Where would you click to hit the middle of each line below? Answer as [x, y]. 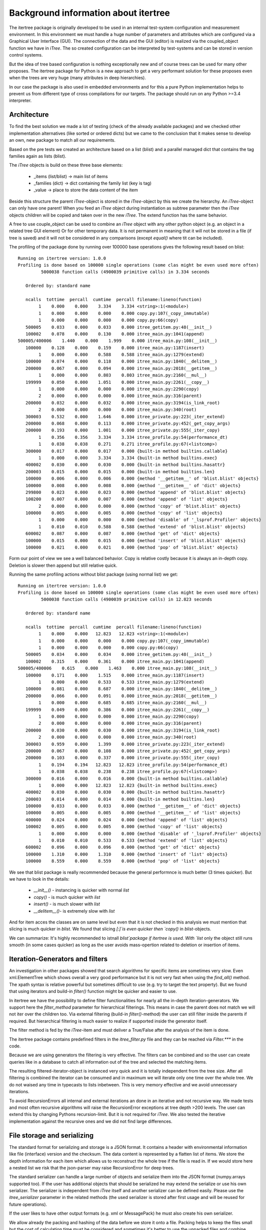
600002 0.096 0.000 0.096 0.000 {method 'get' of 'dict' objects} [123, 847]
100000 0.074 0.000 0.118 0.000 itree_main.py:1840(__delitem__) [121, 361]
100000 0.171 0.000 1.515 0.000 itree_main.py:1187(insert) [115, 675]
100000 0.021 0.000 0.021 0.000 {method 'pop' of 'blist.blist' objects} [132, 548]
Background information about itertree [89, 13]
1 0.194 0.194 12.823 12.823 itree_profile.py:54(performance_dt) [133, 765]
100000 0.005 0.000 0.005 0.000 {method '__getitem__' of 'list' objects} [133, 813]
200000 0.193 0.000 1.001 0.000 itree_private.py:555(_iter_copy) [123, 430]
